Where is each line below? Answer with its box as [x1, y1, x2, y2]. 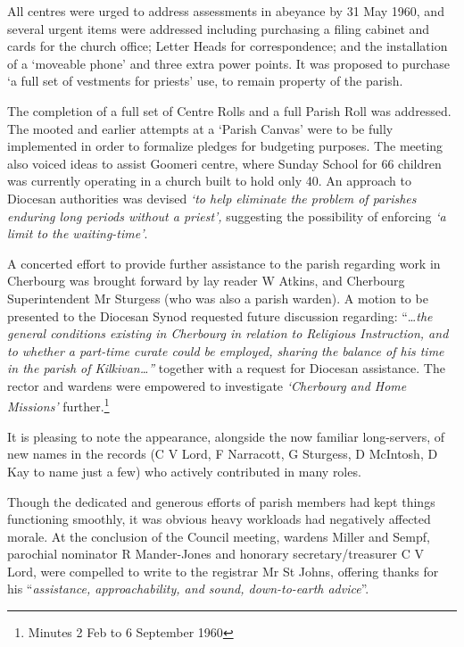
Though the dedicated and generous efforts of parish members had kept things [7, 492, 435, 510]
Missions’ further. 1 [7, 394, 110, 416]
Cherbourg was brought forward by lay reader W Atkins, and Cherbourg [7, 271, 405, 290]
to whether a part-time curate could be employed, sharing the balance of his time [7, 341, 444, 360]
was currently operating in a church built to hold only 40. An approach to [7, 171, 411, 190]
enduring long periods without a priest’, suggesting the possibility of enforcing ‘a [7, 206, 446, 225]
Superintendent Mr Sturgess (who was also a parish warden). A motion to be [7, 288, 428, 307]
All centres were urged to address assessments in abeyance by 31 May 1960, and [7, 2, 444, 20]
